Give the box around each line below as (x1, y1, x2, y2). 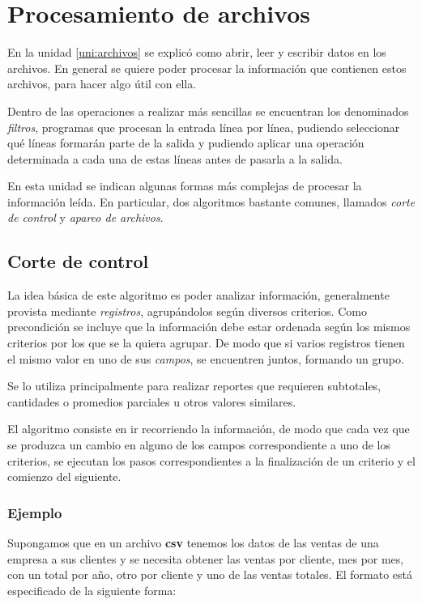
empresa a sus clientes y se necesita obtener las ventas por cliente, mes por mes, (7, 550, 404, 567)
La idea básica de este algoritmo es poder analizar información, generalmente (7, 287, 390, 304)
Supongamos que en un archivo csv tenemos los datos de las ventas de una (7, 534, 379, 551)
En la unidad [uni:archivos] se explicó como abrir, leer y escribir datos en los (7, 44, 386, 61)
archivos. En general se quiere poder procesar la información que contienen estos (7, 59, 407, 76)
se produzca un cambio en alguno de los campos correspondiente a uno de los (7, 436, 390, 453)
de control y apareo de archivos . (7, 209, 164, 226)
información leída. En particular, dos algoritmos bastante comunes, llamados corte (7, 193, 416, 210)
